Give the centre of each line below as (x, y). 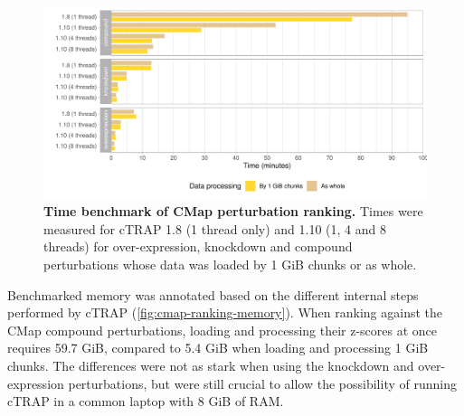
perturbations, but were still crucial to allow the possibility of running (262, 383)
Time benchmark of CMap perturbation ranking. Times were (233, 211)
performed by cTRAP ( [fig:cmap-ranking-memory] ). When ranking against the (225, 312)
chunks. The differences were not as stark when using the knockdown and (211, 365)
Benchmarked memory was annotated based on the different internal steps (213, 294)
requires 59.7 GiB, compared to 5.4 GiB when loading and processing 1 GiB (218, 348)
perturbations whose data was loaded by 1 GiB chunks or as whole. (230, 264)
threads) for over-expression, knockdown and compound (198, 246)
